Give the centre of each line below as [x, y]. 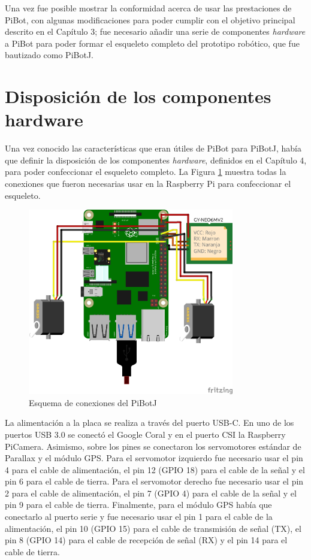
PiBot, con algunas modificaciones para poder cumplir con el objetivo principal [150, 19]
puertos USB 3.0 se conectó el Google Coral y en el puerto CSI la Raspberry [145, 434]
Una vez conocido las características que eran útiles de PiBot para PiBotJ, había [153, 148]
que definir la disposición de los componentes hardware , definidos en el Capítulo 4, [156, 160]
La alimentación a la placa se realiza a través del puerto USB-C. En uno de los [150, 423]
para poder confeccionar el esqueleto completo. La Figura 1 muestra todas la [146, 172]
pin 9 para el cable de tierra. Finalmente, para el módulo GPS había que [138, 505]
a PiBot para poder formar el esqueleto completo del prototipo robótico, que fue [152, 43]
